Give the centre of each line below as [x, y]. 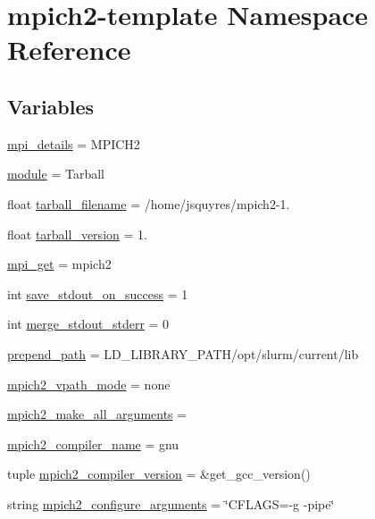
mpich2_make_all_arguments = [97, 414]
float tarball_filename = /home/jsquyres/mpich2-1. [149, 203]
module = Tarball [56, 174]
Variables [51, 106]
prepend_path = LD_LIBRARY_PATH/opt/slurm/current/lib [183, 353]
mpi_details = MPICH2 [74, 143]
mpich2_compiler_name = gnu [93, 444]
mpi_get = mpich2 [59, 264]
